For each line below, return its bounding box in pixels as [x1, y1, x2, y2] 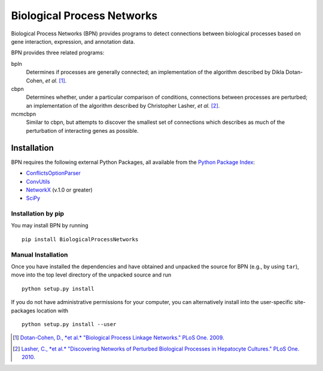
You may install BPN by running [11, 222, 89, 229]
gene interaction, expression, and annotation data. [11, 38, 135, 45]
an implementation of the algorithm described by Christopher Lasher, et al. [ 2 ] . [26, 102, 220, 109]
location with [36, 307, 69, 314]
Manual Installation [11, 250, 68, 259]
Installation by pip [11, 209, 65, 218]
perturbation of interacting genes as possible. [26, 127, 139, 134]
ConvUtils [26, 178, 50, 185]
